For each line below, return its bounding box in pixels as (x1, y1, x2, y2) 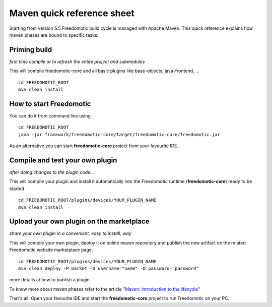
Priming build (9, 45, 52, 54)
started (9, 186, 25, 192)
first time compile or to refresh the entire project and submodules (9, 58, 145, 65)
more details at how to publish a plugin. (9, 277, 91, 283)
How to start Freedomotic (9, 99, 91, 108)
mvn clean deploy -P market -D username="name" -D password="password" (18, 266, 199, 272)
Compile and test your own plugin (9, 156, 117, 164)
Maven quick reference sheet (9, 8, 134, 19)
